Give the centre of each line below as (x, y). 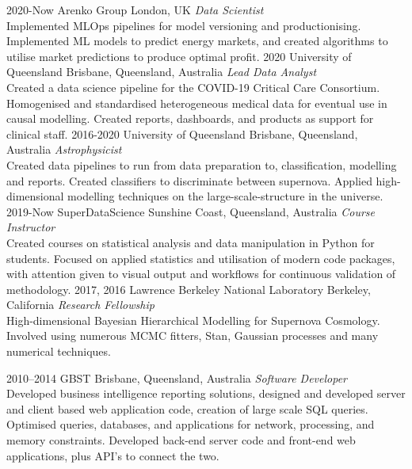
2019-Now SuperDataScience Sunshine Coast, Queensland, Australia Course (191, 211)
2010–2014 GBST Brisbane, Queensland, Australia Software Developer (177, 377)
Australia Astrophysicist (64, 149)
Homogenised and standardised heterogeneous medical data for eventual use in (197, 103)
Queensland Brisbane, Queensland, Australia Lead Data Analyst (162, 72)
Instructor (31, 227)
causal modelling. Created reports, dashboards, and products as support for (190, 118)
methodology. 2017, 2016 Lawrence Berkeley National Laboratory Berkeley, (189, 289)
